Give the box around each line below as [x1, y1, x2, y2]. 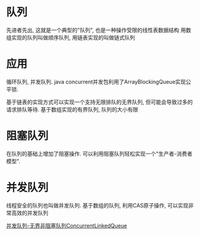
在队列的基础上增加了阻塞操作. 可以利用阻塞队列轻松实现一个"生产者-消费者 [6, 150, 193, 157]
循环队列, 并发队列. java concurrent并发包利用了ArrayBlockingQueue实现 [6, 78, 186, 85]
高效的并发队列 [11, 209, 49, 216]
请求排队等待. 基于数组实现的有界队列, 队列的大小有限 [6, 106, 138, 113]
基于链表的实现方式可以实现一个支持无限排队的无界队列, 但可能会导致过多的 [6, 98, 193, 106]
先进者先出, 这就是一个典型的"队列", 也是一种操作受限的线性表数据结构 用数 [6, 26, 192, 34]
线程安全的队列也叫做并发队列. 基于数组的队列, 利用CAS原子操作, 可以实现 [6, 201, 189, 209]
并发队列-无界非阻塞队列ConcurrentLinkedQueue [6, 222, 128, 229]
